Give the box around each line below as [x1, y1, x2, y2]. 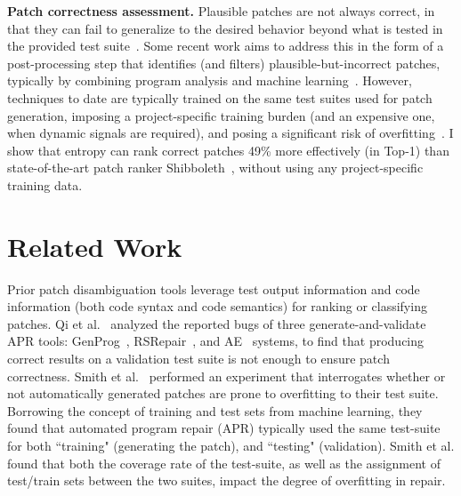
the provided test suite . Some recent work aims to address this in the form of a [7, 36, 444, 55]
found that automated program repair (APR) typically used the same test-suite [7, 419, 441, 437]
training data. [7, 175, 83, 194]
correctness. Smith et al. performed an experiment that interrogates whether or [7, 366, 446, 385]
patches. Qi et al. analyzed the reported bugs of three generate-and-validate [7, 314, 426, 332]
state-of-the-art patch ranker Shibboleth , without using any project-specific [7, 158, 424, 177]
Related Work [7, 228, 182, 264]
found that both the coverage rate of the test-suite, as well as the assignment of [7, 453, 441, 472]
